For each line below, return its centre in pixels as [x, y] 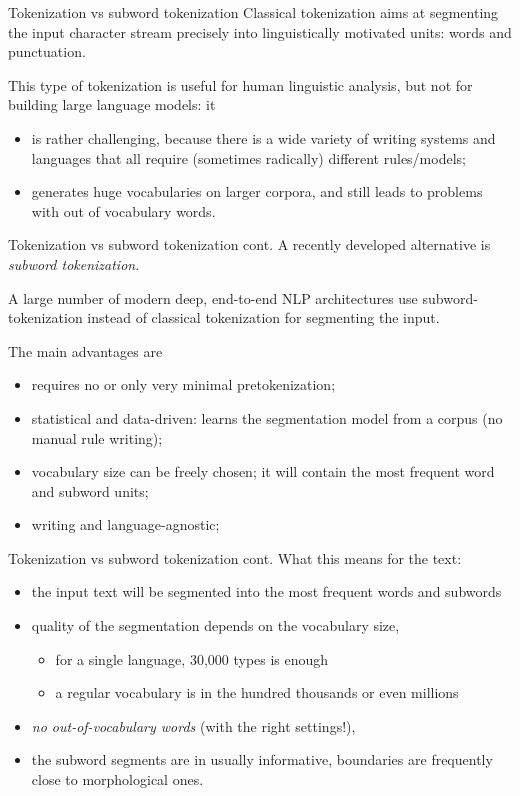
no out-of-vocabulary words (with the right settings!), [193, 725]
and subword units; [90, 490]
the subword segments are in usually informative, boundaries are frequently [262, 759]
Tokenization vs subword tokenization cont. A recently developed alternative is [249, 244]
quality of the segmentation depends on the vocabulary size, [215, 625]
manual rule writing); [97, 437]
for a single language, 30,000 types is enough [192, 658]
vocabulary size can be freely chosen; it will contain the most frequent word [263, 471]
